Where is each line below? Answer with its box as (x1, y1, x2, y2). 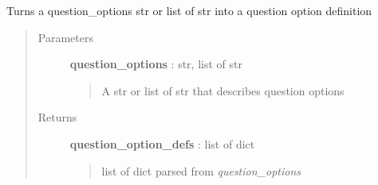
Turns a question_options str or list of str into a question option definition (6, 2, 372, 18)
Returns (37, 109, 77, 125)
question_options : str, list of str (69, 56, 242, 72)
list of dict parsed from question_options (101, 162, 301, 179)
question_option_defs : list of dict (69, 135, 255, 152)
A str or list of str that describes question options (101, 82, 345, 98)
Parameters (37, 29, 93, 45)
